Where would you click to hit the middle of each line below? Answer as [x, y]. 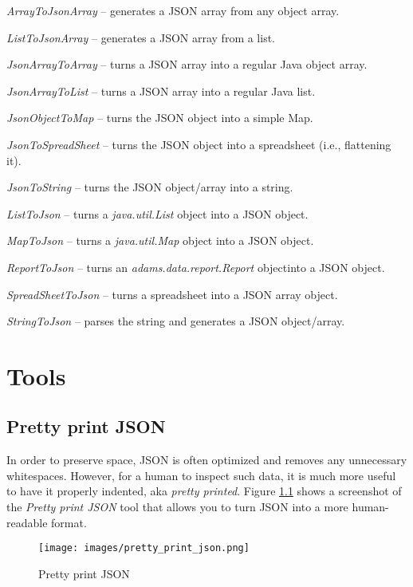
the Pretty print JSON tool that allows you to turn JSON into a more [177, 507]
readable [27, 522]
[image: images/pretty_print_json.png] [144, 548]
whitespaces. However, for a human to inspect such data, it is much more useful [201, 475]
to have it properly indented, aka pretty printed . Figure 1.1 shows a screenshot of [204, 491]
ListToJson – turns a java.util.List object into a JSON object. [157, 213]
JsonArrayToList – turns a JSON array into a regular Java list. [161, 91]
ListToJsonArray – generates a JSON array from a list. [141, 37]
